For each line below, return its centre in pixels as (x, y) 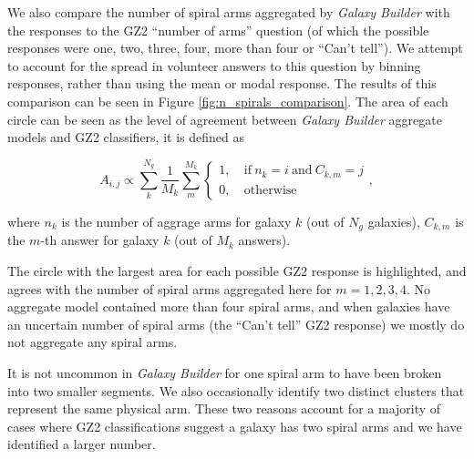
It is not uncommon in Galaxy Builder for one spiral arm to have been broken (225, 372)
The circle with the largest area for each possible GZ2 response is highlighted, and (237, 270)
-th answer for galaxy (100, 240)
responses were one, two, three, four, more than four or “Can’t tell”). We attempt (235, 48)
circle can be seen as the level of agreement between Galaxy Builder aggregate (225, 119)
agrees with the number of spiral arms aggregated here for (170, 288)
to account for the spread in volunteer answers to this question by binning (214, 65)
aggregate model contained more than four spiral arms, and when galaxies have (229, 306)
